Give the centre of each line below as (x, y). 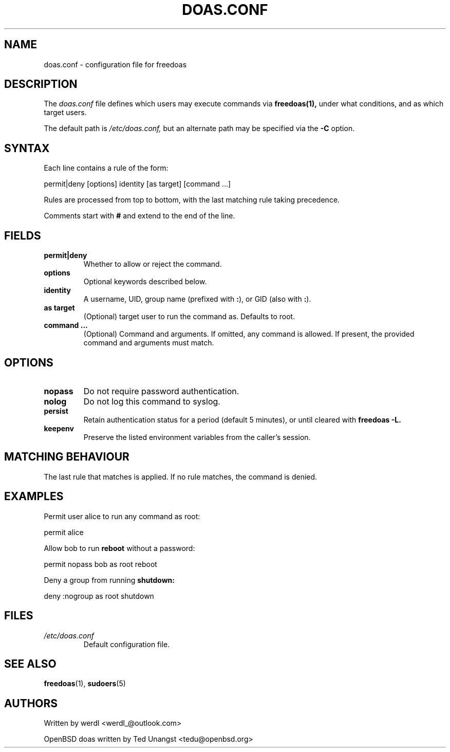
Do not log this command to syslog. (152, 401)
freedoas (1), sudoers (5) (85, 684)
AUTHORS (31, 703)
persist (56, 411)
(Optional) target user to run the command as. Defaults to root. (189, 317)
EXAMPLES (34, 497)
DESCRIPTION (41, 84)
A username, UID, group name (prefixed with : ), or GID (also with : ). (197, 299)
